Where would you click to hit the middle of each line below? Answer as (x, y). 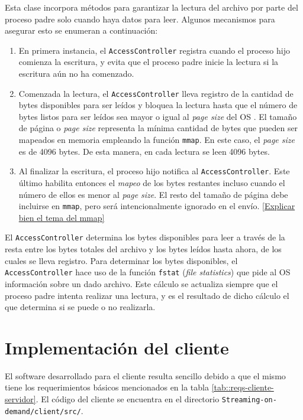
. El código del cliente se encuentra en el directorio (128, 399)
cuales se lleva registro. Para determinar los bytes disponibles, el (121, 260)
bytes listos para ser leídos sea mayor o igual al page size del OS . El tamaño (158, 116)
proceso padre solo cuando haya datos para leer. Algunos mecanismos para (140, 19)
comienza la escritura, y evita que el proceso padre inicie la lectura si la (149, 62)
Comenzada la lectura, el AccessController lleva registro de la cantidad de (156, 93)
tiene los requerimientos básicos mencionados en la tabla (107, 387)
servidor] (20, 399)
